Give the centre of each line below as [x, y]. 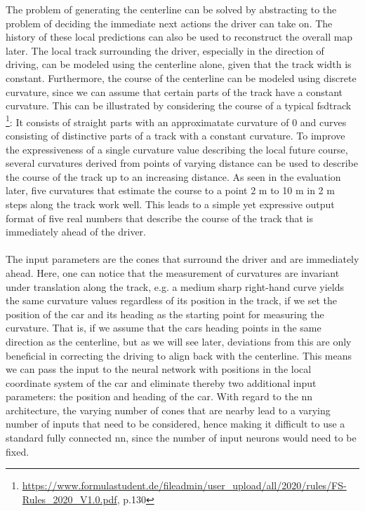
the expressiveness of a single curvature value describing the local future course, [177, 149]
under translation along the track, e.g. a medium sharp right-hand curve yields [175, 286]
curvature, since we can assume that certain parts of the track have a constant [174, 91]
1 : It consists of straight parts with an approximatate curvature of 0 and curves [176, 121]
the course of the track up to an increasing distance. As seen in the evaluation [173, 176]
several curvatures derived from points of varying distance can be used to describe [182, 163]
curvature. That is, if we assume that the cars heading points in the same [164, 328]
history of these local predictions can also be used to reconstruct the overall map [179, 37]
